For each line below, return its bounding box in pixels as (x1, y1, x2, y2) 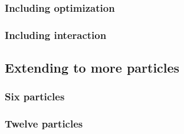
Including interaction (5, 27, 107, 42)
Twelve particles (5, 116, 83, 131)
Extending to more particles (5, 58, 180, 77)
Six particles (5, 89, 65, 104)
